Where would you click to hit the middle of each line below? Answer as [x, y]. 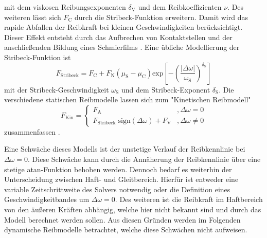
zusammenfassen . [32, 131]
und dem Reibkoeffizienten [180, 7]
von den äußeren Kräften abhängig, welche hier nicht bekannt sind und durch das [133, 209]
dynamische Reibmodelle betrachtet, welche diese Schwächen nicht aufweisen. [126, 230]
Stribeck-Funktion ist [38, 57]
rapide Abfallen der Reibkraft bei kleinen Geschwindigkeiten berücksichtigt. [123, 27]
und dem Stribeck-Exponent [166, 89]
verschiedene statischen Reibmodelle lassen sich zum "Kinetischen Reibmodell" [128, 99]
